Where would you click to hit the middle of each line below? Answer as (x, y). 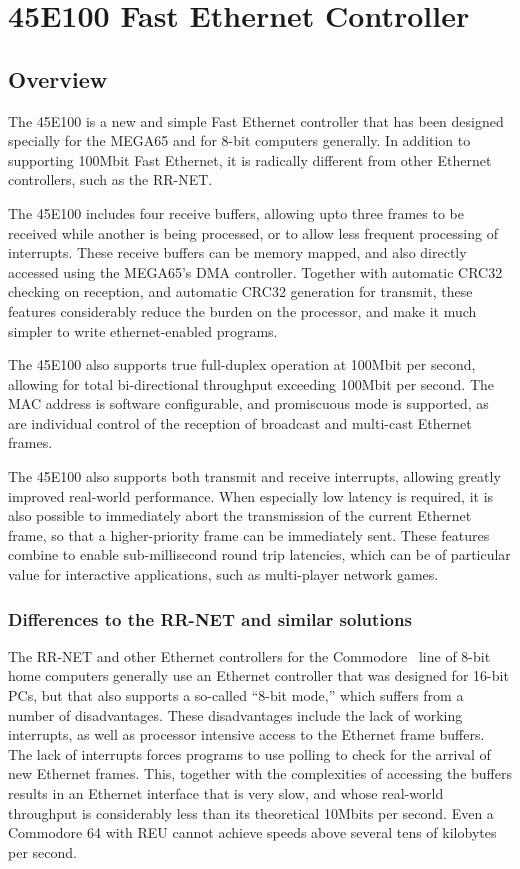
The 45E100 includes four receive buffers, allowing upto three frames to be (236, 212)
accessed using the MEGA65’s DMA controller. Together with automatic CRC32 (255, 271)
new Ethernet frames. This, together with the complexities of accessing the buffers (260, 773)
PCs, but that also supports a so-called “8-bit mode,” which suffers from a (236, 695)
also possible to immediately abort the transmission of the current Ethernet (240, 515)
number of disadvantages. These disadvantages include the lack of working (235, 714)
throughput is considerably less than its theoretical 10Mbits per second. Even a (251, 812)
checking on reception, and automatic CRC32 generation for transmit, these (240, 291)
